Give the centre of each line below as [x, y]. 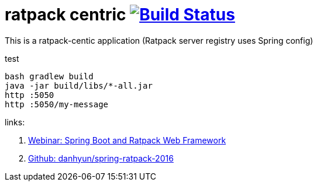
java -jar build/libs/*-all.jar [79, 85]
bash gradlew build [49, 76]
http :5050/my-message [57, 104]
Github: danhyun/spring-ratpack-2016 [101, 158]
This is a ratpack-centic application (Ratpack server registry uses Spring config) [159, 40]
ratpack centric [66, 15]
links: [15, 122]
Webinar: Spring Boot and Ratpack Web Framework [127, 140]
